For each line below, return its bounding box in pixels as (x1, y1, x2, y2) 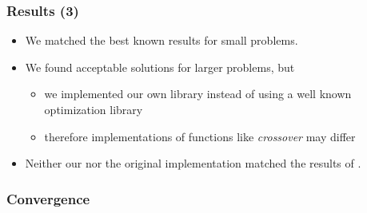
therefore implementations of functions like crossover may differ (44, 128, 356, 144)
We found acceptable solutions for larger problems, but (25, 58, 295, 75)
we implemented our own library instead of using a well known (44, 85, 352, 102)
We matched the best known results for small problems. (25, 32, 298, 49)
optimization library (44, 101, 143, 117)
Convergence (6, 188, 90, 208)
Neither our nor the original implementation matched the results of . (25, 155, 361, 172)
